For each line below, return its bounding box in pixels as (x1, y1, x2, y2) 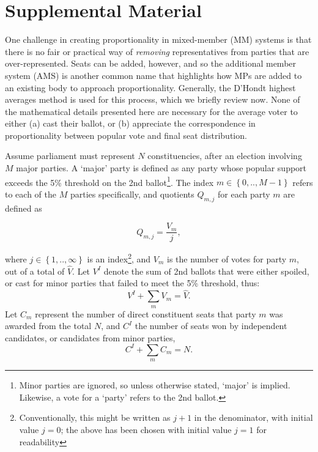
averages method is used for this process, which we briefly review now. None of (5, 93, 300, 106)
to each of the (5, 187, 56, 200)
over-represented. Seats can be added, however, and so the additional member (5, 57, 297, 70)
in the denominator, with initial (194, 411, 313, 424)
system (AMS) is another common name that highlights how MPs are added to (5, 69, 302, 81)
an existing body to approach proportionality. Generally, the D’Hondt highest (5, 81, 296, 94)
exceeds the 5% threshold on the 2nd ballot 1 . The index (5, 174, 214, 188)
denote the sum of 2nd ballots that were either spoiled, (103, 264, 309, 277)
